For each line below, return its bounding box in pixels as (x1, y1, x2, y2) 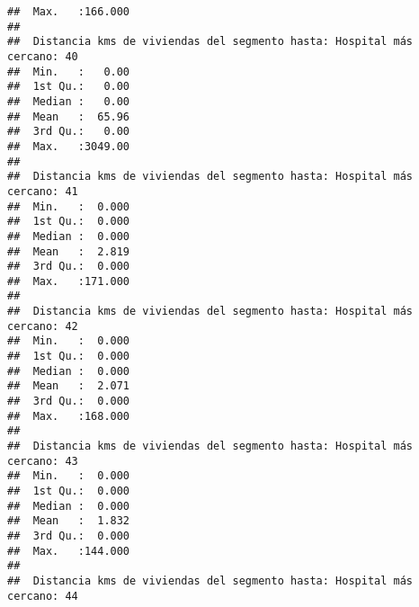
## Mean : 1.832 (7, 514, 130, 528)
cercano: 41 (7, 184, 78, 198)
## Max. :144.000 (7, 544, 130, 558)
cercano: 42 (7, 319, 78, 333)
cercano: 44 (7, 589, 78, 603)
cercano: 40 (7, 49, 78, 63)
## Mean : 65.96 (7, 110, 130, 123)
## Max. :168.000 (7, 409, 130, 423)
